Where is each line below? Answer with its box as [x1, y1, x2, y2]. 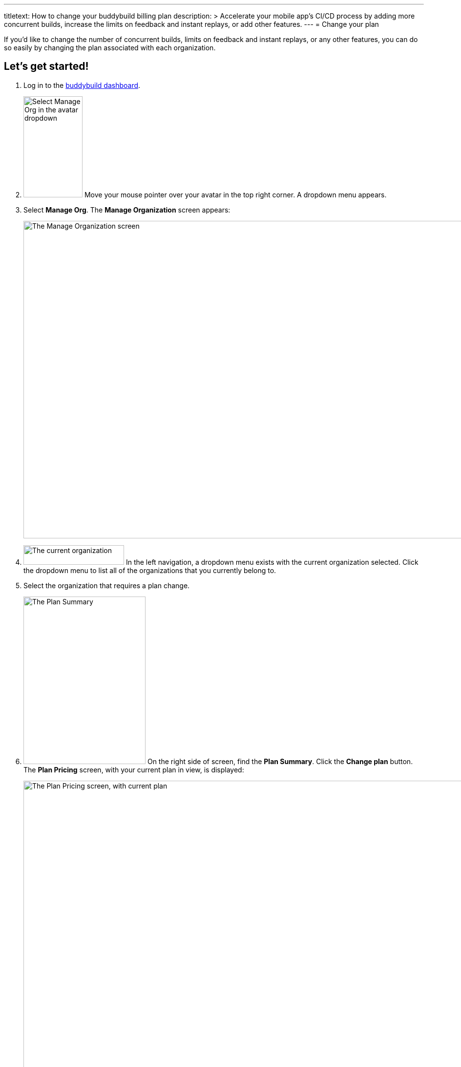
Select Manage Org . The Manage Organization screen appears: [23, 205, 230, 214]
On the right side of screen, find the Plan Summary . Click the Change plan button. [147, 757, 413, 766]
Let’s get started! [4, 60, 89, 73]
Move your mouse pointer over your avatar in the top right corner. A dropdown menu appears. [84, 190, 387, 199]
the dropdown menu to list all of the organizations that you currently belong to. [23, 566, 276, 575]
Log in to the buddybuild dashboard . [23, 81, 141, 89]
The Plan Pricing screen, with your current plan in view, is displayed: [23, 765, 244, 774]
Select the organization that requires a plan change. [23, 581, 190, 590]
